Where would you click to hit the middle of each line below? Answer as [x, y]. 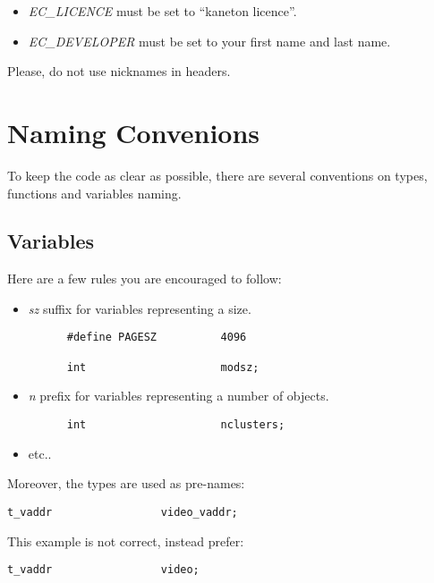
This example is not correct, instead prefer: [126, 541]
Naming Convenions [134, 132]
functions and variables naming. [94, 193]
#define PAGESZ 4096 [157, 338]
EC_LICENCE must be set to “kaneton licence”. [162, 11]
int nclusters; [176, 425]
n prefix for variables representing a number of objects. [179, 396]
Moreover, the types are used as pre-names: [126, 483]
